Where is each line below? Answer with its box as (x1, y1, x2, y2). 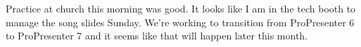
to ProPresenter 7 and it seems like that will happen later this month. (6, 28, 308, 43)
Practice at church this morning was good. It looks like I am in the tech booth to (6, 1, 356, 15)
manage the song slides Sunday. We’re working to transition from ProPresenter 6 (6, 15, 355, 29)
